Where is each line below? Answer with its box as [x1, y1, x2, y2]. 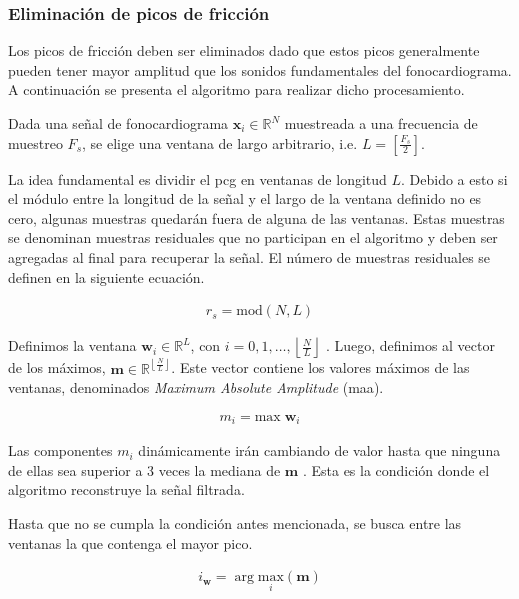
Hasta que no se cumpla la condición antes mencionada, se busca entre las [8, 513, 462, 534]
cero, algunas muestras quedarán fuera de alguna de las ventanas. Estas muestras [8, 207, 505, 228]
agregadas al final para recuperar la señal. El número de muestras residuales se [8, 246, 491, 267]
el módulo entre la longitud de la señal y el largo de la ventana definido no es [8, 188, 482, 209]
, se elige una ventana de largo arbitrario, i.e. [82, 132, 358, 153]
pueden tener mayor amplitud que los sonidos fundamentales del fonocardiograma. [8, 59, 512, 80]
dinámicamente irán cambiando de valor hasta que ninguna [138, 440, 501, 461]
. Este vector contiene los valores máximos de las [171, 357, 470, 378]
